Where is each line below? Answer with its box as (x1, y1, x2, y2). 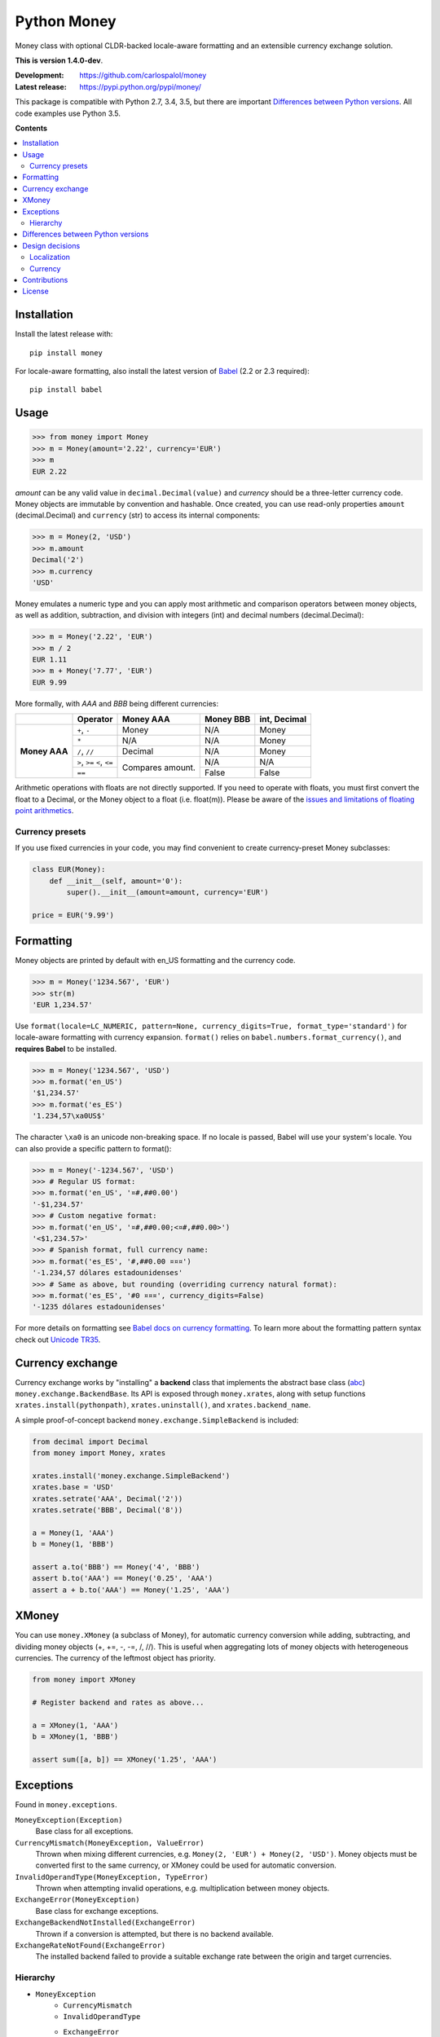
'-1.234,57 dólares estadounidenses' (32, 1268, 183, 1278)
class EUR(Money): (32, 865, 106, 874)
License (22, 286, 49, 297)
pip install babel (29, 385, 103, 394)
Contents (15, 123, 48, 133)
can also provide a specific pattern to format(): (15, 1143, 172, 1153)
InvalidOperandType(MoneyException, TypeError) (15, 1872, 209, 1881)
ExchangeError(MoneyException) (15, 1895, 140, 1904)
